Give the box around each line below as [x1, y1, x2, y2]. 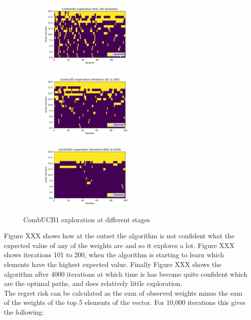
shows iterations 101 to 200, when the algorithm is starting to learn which [4, 249, 224, 260]
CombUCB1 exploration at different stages [23, 214, 150, 224]
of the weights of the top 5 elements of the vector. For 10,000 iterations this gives [4, 297, 246, 307]
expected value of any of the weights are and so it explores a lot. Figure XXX [4, 240, 234, 250]
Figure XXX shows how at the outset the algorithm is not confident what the [4, 231, 234, 241]
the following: [4, 307, 44, 317]
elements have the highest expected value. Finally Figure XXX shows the [4, 259, 221, 269]
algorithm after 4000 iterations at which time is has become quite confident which [4, 268, 248, 279]
